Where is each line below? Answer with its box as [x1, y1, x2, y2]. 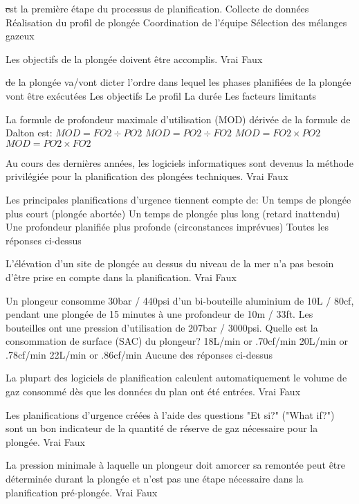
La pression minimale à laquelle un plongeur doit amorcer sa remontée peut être [6, 458, 346, 472]
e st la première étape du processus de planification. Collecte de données [6, 1, 309, 15]
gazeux [6, 28, 35, 43]
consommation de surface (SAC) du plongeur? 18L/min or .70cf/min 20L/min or [6, 334, 348, 348]
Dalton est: [6, 125, 53, 140]
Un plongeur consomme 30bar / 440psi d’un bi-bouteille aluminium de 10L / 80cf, [6, 293, 354, 307]
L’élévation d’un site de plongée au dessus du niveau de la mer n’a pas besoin [6, 256, 334, 271]
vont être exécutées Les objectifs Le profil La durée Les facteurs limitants [6, 88, 316, 102]
